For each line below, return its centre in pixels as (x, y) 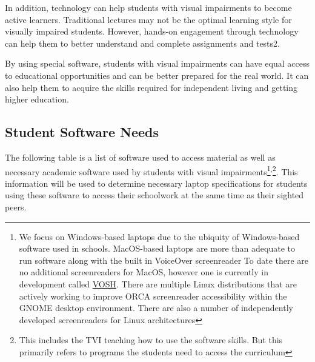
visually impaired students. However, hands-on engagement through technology (152, 31)
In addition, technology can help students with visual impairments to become (148, 7)
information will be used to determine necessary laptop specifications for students (156, 183)
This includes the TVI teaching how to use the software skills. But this (151, 340)
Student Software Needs (82, 132)
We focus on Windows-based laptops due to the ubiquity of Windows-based (159, 236)
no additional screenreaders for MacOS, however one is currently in (144, 272)
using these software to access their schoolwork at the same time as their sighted (154, 195)
